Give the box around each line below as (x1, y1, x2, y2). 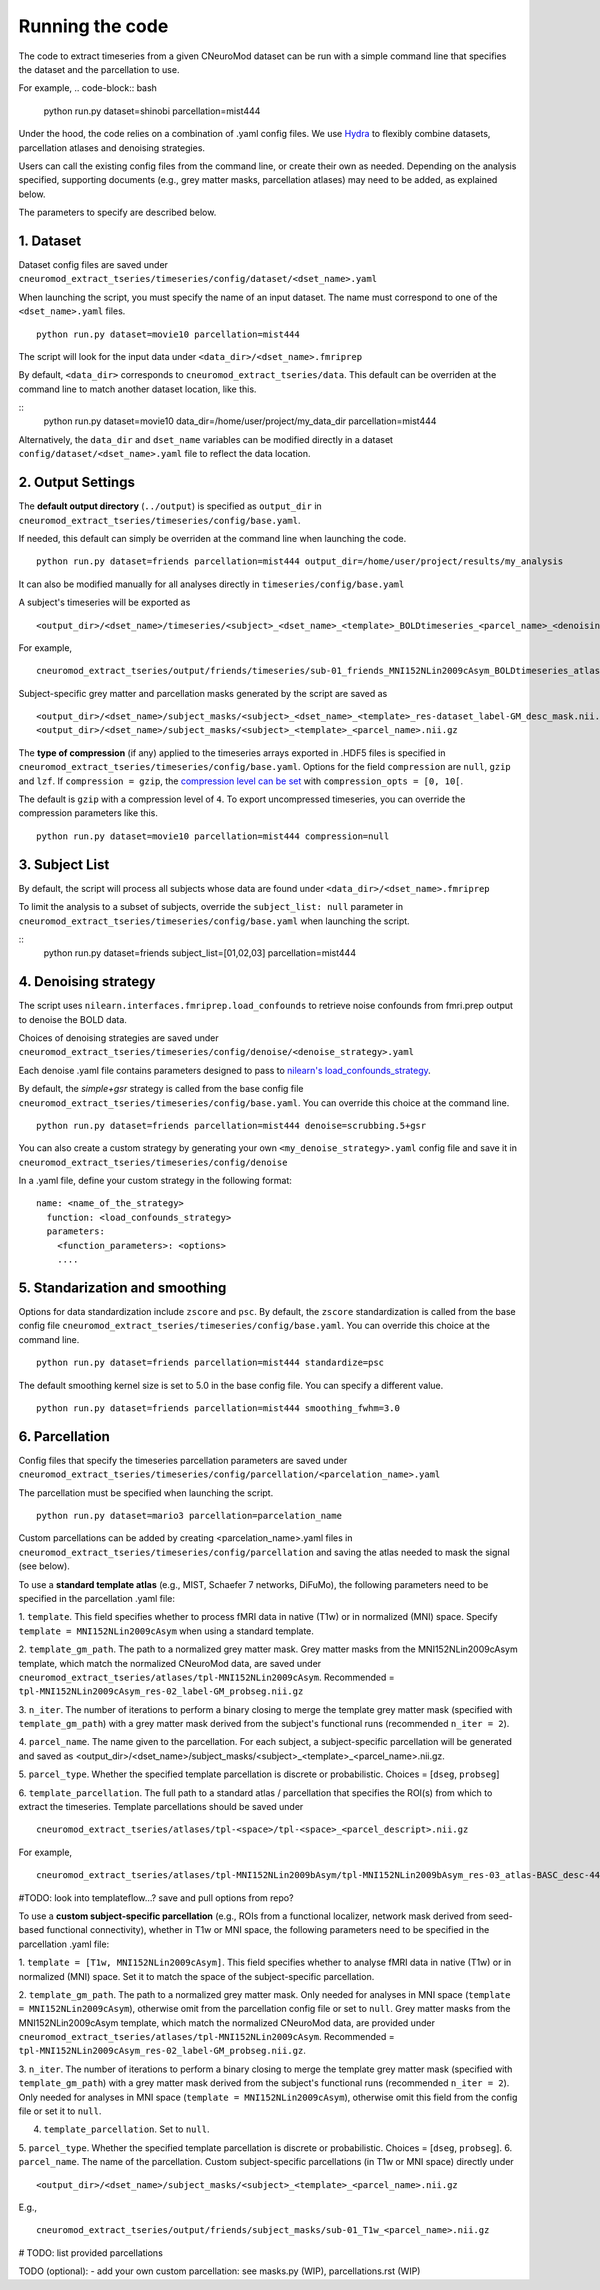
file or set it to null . (18, 2105, 102, 2117)
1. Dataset (18, 232, 82, 249)
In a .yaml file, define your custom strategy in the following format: (18, 1175, 292, 1187)
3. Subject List (18, 856, 110, 873)
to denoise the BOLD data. (18, 1013, 127, 1025)
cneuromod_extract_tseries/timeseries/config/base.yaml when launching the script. (18, 915, 410, 927)
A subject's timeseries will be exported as (18, 596, 191, 609)
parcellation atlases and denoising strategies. (18, 141, 205, 154)
